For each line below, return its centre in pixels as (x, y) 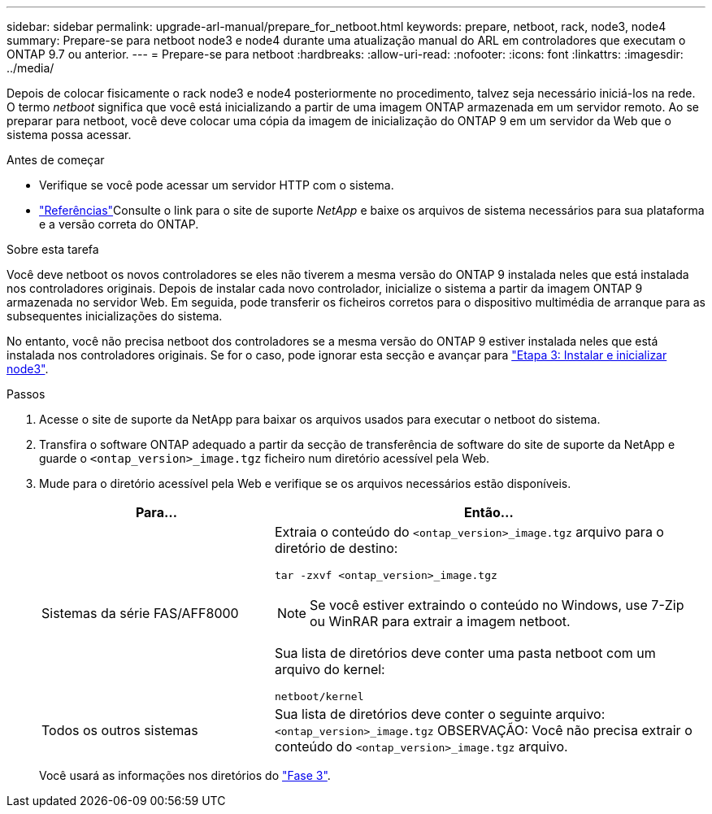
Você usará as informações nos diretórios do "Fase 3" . (185, 775)
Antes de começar (56, 160)
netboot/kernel (319, 696)
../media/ (30, 68)
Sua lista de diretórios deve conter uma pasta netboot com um (465, 653)
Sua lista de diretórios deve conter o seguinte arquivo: (440, 714)
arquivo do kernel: (330, 669)
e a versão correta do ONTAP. (119, 224)
